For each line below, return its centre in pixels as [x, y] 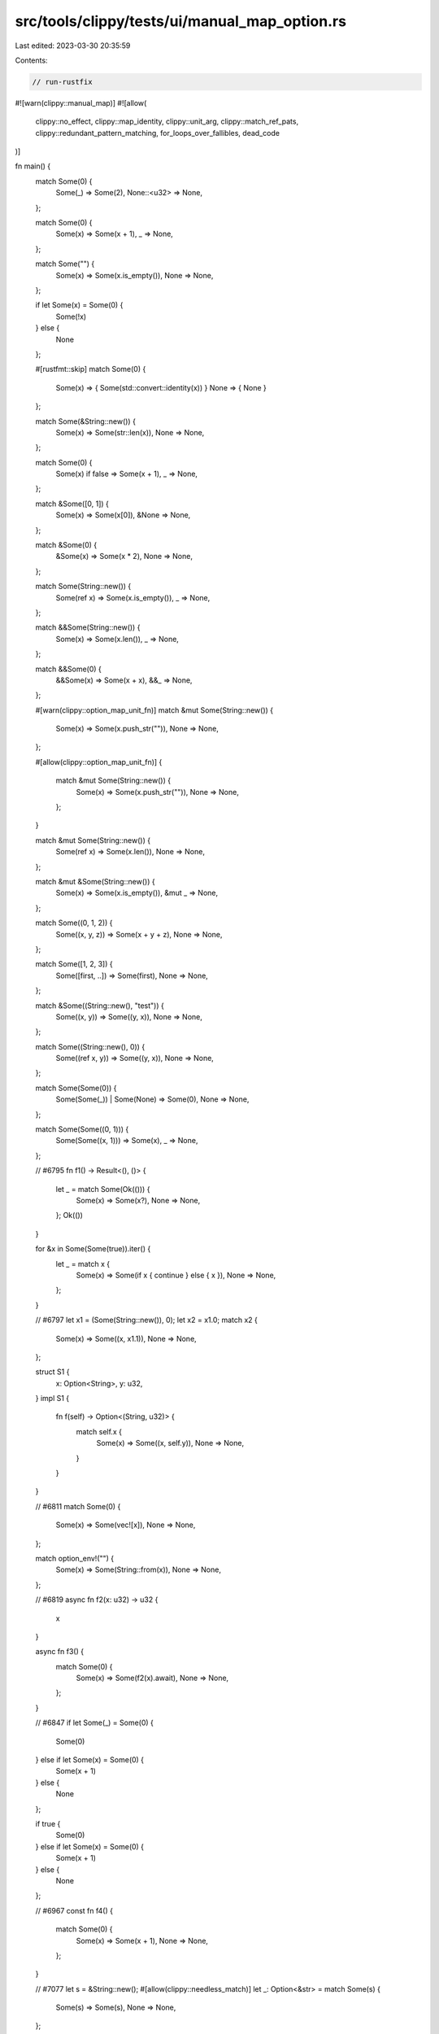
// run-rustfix [62, 82]
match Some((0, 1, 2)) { [74, 923]
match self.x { [99, 1431]
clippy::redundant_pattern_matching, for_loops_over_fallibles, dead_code [158, 133]
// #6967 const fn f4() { [74, 1910]
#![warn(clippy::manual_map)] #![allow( [81, 103]
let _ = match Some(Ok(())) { [103, 1189]
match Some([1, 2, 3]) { [74, 964]
